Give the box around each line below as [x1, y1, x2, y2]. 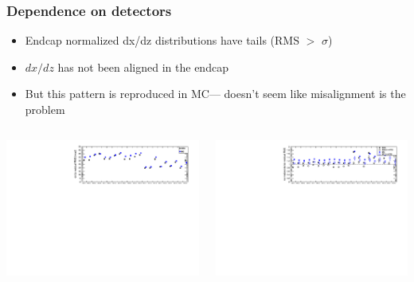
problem [25, 101, 65, 117]
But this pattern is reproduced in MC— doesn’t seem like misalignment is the [25, 85, 406, 102]
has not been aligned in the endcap [57, 58, 228, 75]
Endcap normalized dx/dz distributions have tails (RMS [25, 32, 299, 49]
